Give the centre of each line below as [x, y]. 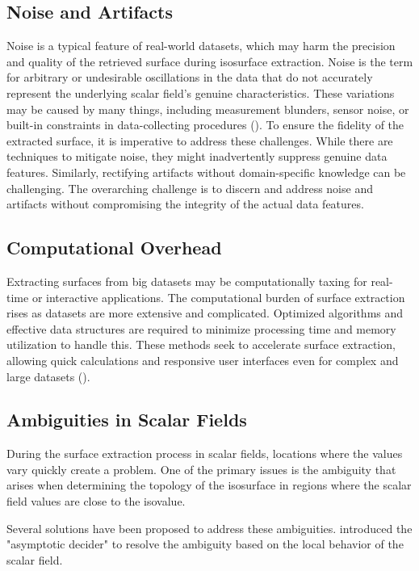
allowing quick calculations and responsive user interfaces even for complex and [203, 360]
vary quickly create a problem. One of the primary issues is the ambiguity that [201, 469]
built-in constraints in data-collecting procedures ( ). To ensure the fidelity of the [205, 125]
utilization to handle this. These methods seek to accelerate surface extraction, [201, 344]
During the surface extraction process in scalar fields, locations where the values [205, 453]
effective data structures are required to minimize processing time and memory [201, 328]
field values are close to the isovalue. [96, 501]
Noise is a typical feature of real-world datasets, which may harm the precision [201, 46]
